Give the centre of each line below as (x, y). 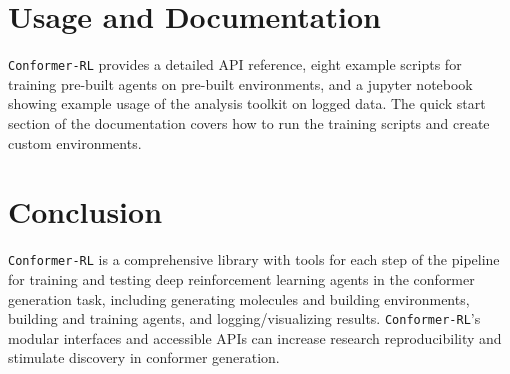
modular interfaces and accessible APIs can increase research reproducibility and (255, 337)
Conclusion (85, 211)
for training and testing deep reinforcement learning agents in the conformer (241, 278)
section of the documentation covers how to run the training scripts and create (249, 122)
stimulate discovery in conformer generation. (144, 357)
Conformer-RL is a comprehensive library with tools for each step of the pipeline (254, 259)
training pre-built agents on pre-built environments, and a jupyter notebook (240, 83)
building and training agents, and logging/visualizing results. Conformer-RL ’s (244, 318)
